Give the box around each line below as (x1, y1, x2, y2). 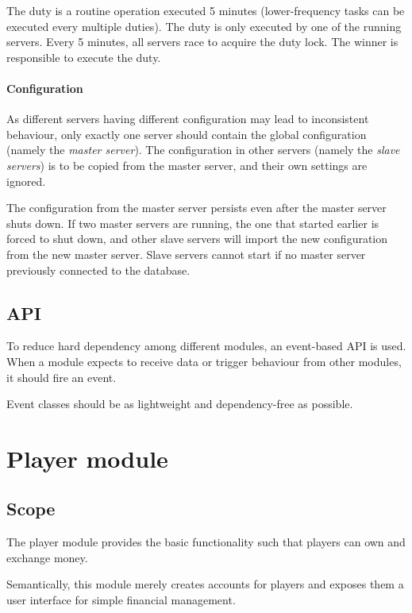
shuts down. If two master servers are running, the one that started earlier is (6, 214, 379, 231)
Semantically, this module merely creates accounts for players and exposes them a (6, 576, 404, 592)
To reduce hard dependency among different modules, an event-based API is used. (6, 337, 406, 354)
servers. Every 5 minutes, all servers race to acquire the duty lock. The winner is (6, 33, 399, 50)
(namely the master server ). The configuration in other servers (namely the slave (6, 141, 400, 158)
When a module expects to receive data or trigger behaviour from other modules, (6, 353, 402, 369)
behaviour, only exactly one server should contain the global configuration (6, 125, 367, 142)
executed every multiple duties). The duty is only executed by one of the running (6, 17, 402, 34)
